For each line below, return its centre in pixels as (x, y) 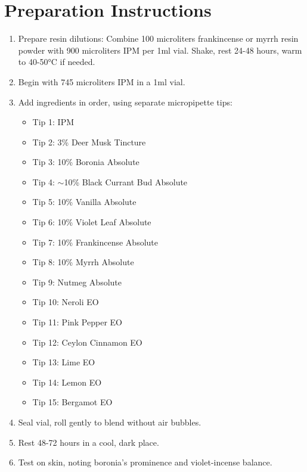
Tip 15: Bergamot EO (72, 402)
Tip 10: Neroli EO (66, 302)
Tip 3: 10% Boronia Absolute (86, 162)
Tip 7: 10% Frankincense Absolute (95, 242)
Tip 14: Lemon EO (67, 382)
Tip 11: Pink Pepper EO (77, 322)
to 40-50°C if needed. (57, 62)
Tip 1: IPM (53, 122)
